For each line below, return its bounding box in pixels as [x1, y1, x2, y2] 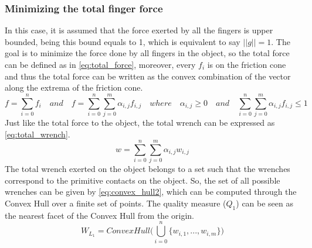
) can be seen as [236, 197, 294, 209]
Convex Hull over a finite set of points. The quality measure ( [5, 197, 226, 209]
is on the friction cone [207, 58, 286, 70]
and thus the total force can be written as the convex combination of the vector [5, 70, 291, 82]
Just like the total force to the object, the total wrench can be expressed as [5, 116, 275, 128]
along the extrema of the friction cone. [5, 81, 143, 94]
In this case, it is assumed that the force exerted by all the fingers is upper [5, 24, 273, 36]
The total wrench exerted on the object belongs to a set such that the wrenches [5, 163, 290, 175]
